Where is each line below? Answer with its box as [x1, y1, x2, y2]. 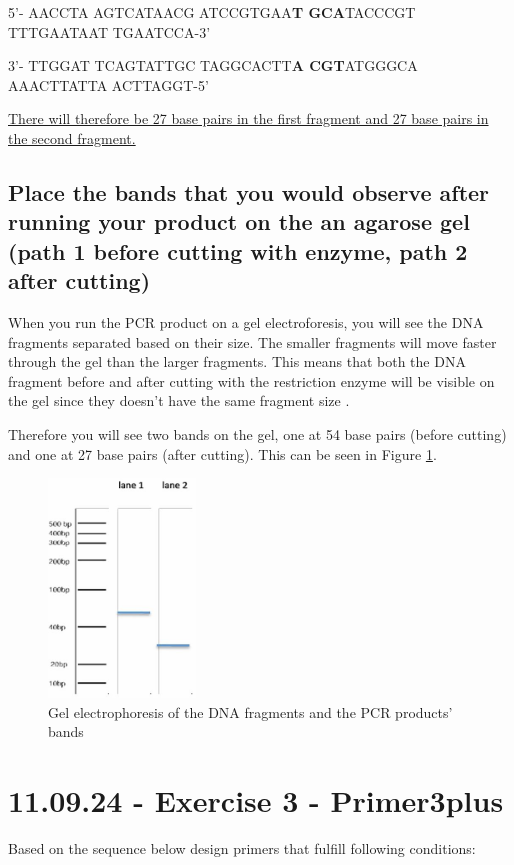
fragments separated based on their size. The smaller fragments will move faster [8, 331, 497, 352]
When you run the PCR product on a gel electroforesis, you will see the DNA [8, 311, 484, 332]
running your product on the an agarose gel [8, 206, 470, 237]
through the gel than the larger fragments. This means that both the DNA [8, 351, 466, 372]
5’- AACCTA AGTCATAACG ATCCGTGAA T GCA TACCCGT [8, 2, 416, 22]
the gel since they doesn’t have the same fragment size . [8, 390, 350, 411]
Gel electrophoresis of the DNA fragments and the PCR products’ [48, 701, 453, 722]
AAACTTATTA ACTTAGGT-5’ [8, 74, 209, 95]
